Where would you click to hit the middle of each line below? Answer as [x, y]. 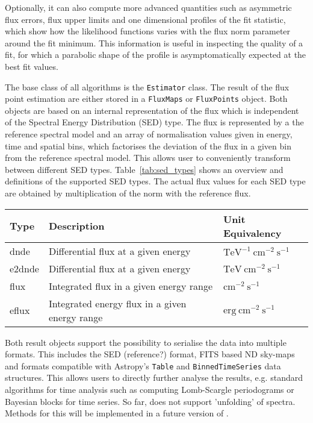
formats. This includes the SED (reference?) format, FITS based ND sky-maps [150, 354]
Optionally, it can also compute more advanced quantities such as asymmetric [148, 7]
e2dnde [24, 268]
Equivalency [252, 233]
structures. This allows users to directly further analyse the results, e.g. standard [154, 378]
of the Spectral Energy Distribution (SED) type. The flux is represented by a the [154, 122]
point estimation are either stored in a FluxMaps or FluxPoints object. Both [146, 99]
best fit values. [32, 66]
